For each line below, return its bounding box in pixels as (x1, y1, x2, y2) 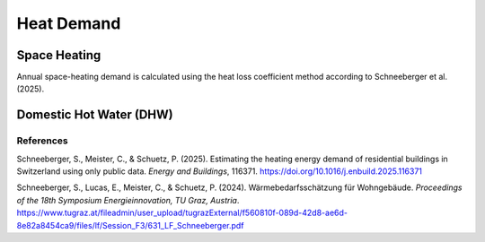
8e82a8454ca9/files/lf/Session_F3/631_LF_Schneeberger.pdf (16, 220, 244, 230)
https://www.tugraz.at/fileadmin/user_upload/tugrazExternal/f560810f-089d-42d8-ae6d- (16, 207, 348, 219)
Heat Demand (16, 13, 121, 33)
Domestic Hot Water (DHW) (16, 108, 174, 123)
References (16, 134, 68, 147)
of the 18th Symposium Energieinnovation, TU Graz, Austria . (16, 194, 240, 205)
